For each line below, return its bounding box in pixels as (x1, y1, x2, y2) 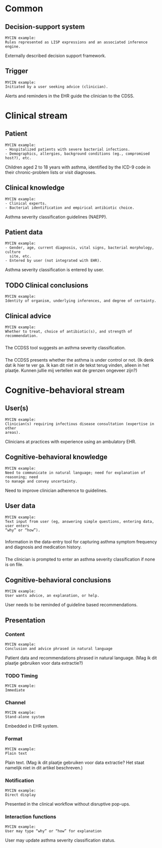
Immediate (5, 688, 25, 693)
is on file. (5, 562, 23, 567)
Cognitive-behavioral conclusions (5, 576, 111, 584)
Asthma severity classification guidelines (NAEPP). (5, 214, 108, 220)
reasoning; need (5, 475, 38, 480)
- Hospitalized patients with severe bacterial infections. (5, 147, 131, 152)
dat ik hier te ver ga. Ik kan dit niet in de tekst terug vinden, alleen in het (5, 362, 149, 368)
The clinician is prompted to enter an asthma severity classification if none (5, 556, 155, 563)
